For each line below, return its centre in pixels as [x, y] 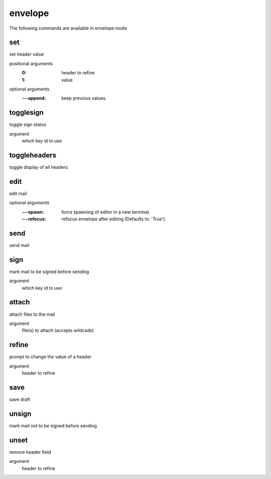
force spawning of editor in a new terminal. [106, 212]
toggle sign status [28, 125]
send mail [19, 245]
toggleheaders [33, 155]
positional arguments [31, 63]
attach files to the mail [32, 314]
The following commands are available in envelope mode [68, 28]
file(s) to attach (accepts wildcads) [58, 330]
